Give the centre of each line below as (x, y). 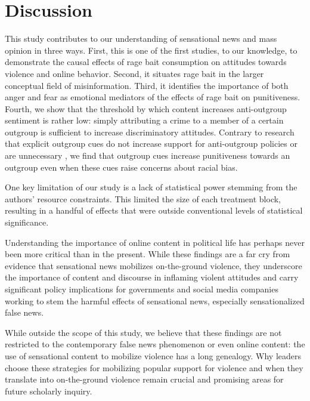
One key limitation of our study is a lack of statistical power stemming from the (151, 187)
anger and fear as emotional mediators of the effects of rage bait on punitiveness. (153, 97)
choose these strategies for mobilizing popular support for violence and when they (154, 367)
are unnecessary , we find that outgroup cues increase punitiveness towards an (148, 155)
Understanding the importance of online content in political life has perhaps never (155, 242)
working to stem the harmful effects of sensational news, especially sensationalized (155, 300)
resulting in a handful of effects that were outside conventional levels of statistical (154, 210)
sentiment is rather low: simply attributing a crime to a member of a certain (144, 120)
